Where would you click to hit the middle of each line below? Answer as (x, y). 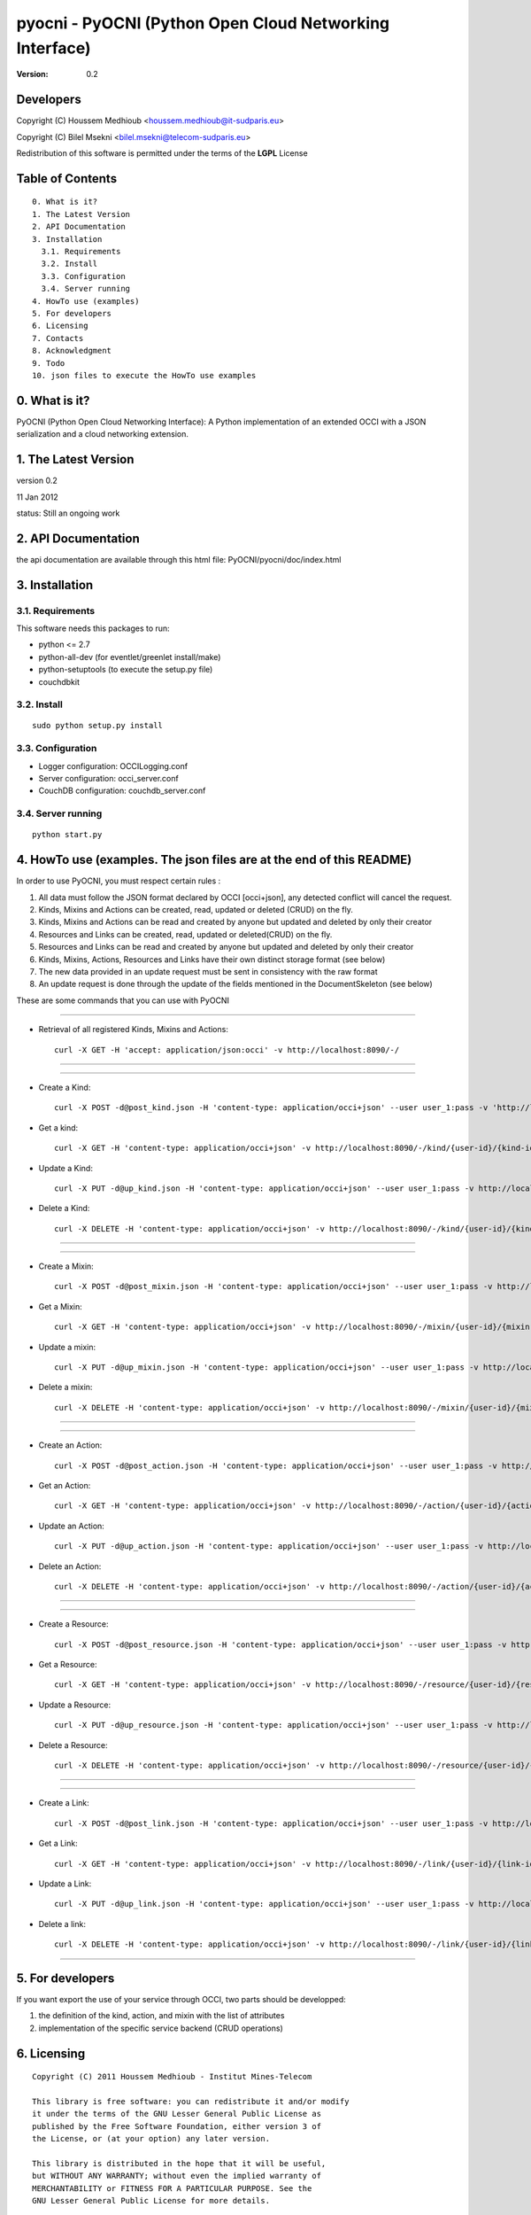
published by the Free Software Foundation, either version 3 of (177, 2126)
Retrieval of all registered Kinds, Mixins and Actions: (134, 1030)
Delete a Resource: (73, 1745)
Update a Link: (65, 1884)
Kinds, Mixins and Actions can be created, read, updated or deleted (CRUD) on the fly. (196, 910)
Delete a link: (62, 1924)
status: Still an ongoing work (68, 513)
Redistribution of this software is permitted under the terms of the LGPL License (162, 153)
